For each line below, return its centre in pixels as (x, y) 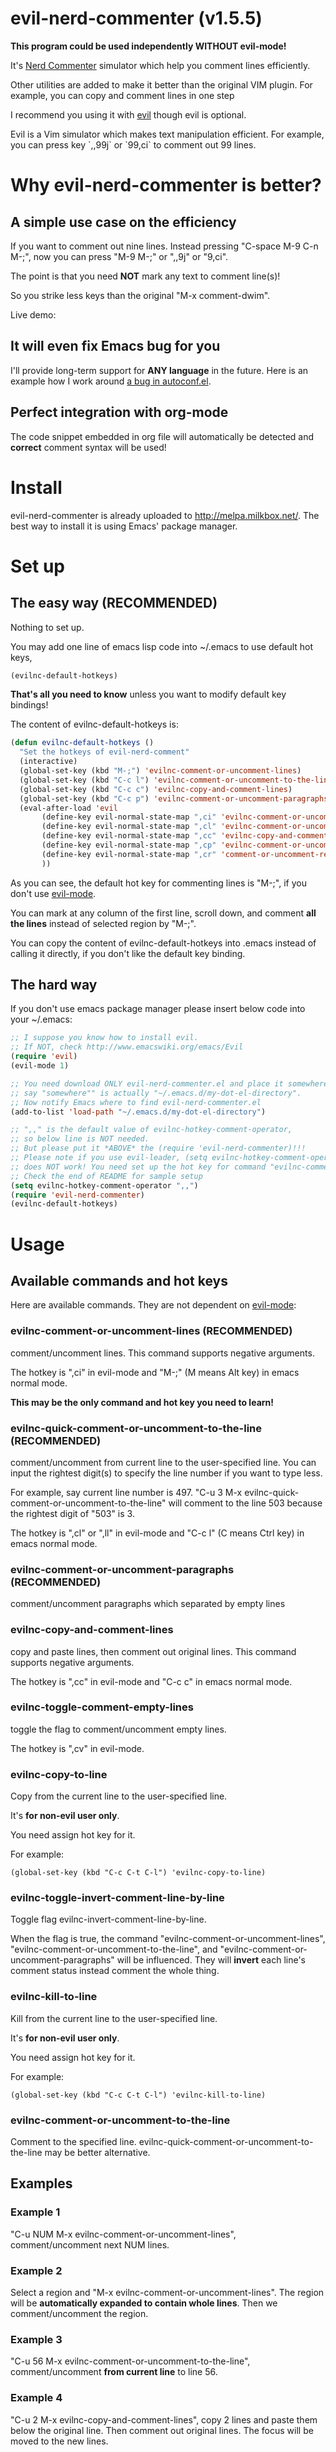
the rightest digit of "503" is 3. (72, 1513)
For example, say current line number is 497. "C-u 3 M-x (126, 1492)
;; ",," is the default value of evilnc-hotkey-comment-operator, (151, 1130)
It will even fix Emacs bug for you (115, 346)
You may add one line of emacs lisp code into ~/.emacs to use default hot (162, 646)
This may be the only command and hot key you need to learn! (142, 1402)
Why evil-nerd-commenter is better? (166, 185)
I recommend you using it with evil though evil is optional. (128, 114)
